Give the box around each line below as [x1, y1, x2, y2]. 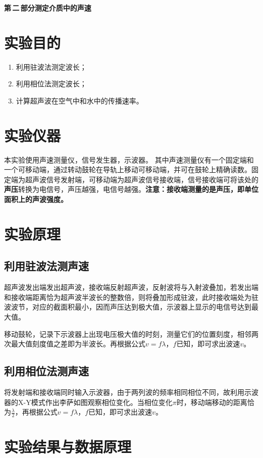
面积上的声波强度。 [4, 194, 68, 204]
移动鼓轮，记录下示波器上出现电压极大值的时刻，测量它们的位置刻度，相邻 [4, 328, 251, 339]
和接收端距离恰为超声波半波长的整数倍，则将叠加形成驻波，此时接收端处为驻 [4, 291, 258, 302]
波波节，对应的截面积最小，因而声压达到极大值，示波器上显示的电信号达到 [4, 301, 251, 312]
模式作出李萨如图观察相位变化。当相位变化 [31, 396, 173, 407]
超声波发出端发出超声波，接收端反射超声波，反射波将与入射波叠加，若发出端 [4, 282, 258, 292]
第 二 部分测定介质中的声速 [4, 3, 91, 13]
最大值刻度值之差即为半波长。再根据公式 [11, 338, 145, 349]
